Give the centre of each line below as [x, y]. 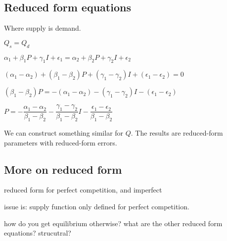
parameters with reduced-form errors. [61, 142]
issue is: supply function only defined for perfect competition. [97, 206]
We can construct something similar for [64, 133]
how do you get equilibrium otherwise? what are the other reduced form [113, 223]
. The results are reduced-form [177, 133]
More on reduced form [63, 169]
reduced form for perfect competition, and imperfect [83, 190]
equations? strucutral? [38, 233]
